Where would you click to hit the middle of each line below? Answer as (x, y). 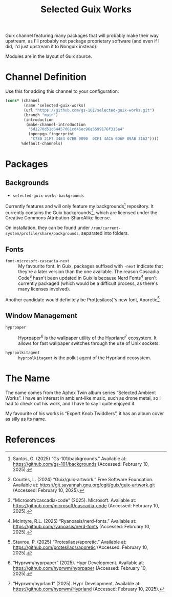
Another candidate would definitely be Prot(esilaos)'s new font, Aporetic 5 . (83, 299)
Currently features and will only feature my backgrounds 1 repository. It (79, 205)
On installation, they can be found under (48, 228)
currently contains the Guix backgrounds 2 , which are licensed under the (81, 212)
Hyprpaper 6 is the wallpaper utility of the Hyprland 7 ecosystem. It (88, 337)
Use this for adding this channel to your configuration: (62, 91)
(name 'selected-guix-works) (55, 106)
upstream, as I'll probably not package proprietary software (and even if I (82, 41)
